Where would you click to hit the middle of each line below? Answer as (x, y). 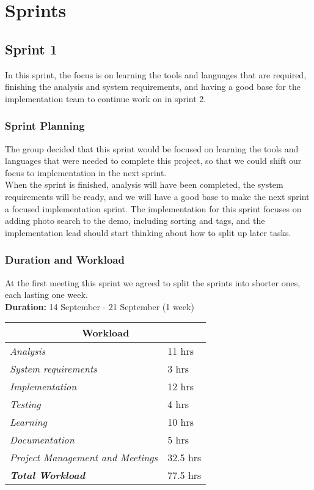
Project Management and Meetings (84, 458)
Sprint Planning (45, 126)
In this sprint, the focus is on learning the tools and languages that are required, (156, 74)
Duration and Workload (65, 260)
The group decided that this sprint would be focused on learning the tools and (152, 148)
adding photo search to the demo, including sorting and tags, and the (135, 221)
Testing (25, 404)
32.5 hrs (184, 458)
